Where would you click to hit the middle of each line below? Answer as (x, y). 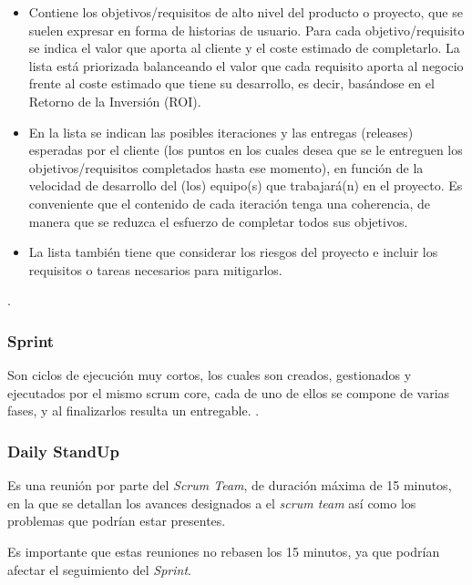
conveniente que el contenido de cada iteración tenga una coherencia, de (230, 203)
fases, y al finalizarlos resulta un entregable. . (133, 411)
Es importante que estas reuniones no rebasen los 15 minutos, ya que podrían (224, 551)
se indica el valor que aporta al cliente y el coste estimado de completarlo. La (244, 48)
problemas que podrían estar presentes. (117, 521)
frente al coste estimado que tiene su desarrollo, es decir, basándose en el (231, 83)
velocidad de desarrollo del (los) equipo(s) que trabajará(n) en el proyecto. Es (246, 185)
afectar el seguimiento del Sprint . (99, 569)
